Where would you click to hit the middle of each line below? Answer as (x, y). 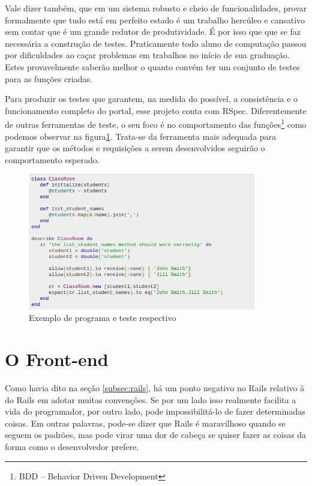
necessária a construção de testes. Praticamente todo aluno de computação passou (156, 43)
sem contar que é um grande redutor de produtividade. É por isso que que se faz (153, 31)
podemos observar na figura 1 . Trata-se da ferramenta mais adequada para (141, 136)
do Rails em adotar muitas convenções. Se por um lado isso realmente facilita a (151, 399)
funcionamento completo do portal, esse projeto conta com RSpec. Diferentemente (156, 110)
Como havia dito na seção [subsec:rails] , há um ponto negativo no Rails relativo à (155, 387)
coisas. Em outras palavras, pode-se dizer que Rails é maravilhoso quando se (145, 423)
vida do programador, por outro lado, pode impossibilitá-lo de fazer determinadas (155, 411)
